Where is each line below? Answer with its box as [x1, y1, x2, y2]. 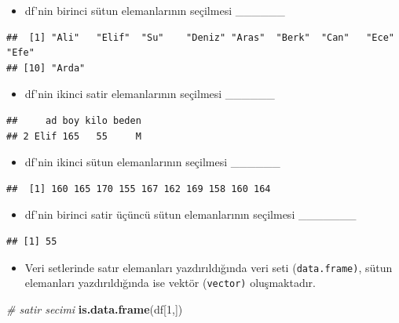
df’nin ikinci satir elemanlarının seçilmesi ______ [24, 85, 275, 102]
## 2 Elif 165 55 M [6, 130, 141, 142]
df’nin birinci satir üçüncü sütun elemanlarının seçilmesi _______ [24, 206, 357, 223]
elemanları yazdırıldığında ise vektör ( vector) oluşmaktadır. [24, 274, 316, 291]
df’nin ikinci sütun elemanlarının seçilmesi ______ [24, 154, 280, 170]
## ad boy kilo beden [6, 114, 141, 126]
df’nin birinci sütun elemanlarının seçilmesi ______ [24, 2, 285, 18]
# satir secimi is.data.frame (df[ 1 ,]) [6, 300, 183, 317]
